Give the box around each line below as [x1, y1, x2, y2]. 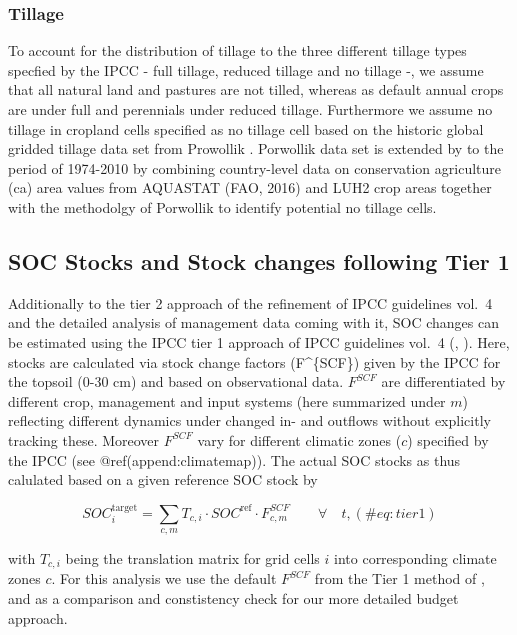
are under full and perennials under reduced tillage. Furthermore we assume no [8, 99, 493, 119]
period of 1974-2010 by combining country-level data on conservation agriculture [8, 157, 502, 178]
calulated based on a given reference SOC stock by [8, 469, 318, 490]
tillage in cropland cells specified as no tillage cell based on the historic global [8, 118, 484, 139]
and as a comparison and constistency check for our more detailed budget [8, 587, 459, 608]
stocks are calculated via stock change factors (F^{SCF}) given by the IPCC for [8, 351, 501, 372]
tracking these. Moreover [8, 429, 160, 450]
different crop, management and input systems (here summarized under [8, 390, 446, 411]
